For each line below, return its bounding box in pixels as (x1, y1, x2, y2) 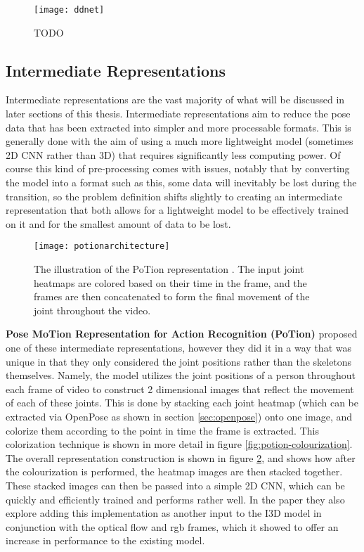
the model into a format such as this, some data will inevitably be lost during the (6, 175, 357, 190)
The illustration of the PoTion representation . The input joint (34, 262, 304, 276)
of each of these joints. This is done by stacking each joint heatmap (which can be (6, 395, 359, 410)
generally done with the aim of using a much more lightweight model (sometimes (6, 134, 353, 148)
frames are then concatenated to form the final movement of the (34, 289, 310, 304)
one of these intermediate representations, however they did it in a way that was (6, 340, 351, 355)
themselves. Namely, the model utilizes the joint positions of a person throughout (6, 368, 356, 383)
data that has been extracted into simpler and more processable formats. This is (6, 120, 351, 134)
